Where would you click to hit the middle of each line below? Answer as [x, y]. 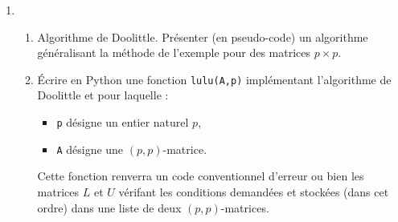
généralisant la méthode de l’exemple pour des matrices [174, 52]
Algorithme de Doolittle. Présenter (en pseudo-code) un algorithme [203, 36]
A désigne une [90, 149]
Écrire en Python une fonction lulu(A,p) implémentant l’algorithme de [214, 79]
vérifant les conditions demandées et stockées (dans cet [254, 191]
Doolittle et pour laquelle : [103, 95]
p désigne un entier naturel [123, 122]
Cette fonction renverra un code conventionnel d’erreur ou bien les [201, 176]
